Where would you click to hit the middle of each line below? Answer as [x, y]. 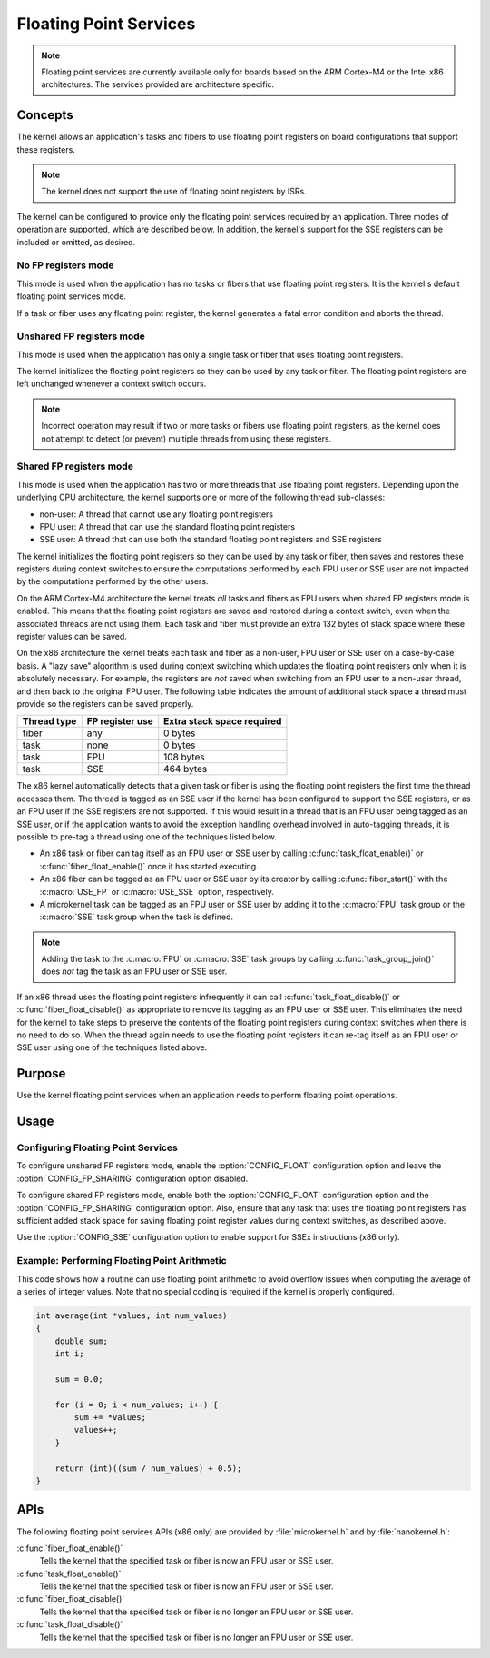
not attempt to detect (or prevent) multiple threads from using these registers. [186, 438]
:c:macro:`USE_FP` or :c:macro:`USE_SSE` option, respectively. [157, 891]
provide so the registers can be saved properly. [105, 703]
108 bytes [184, 757]
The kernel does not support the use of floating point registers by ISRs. [174, 192]
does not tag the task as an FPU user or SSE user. [134, 971]
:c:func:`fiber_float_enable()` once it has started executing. [149, 866]
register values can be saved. [72, 637]
